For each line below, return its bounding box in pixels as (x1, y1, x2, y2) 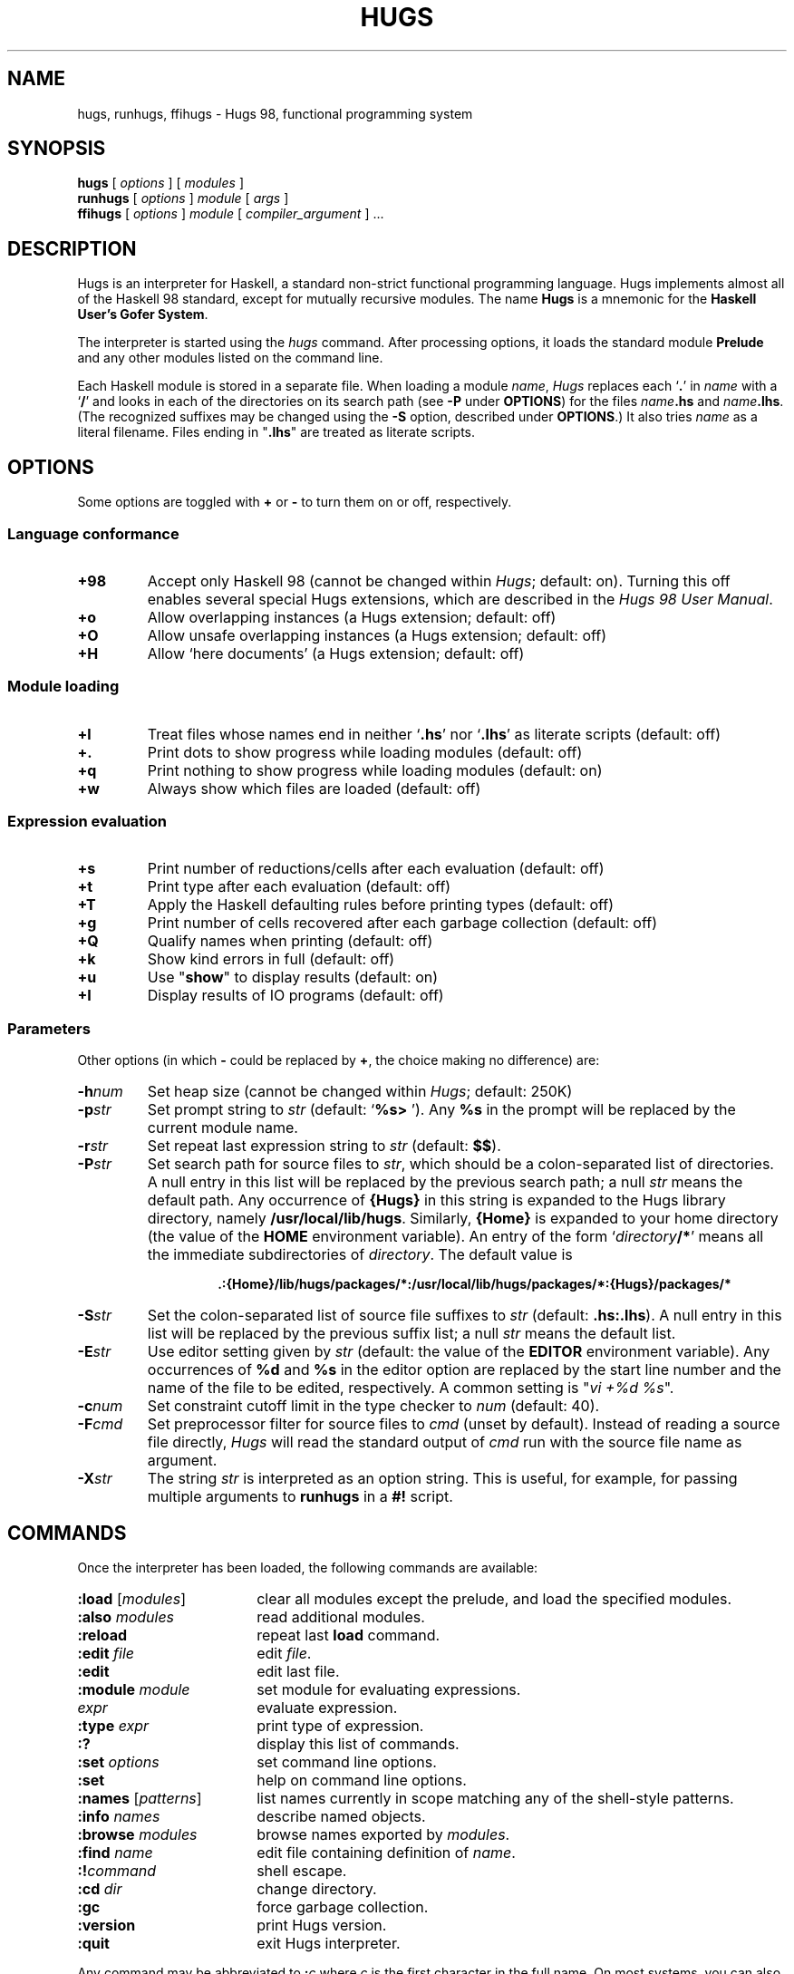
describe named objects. (257, 1806, 426, 1825)
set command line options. (257, 1752, 437, 1771)
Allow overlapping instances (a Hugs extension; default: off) (147, 607, 557, 626)
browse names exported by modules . (257, 1824, 510, 1843)
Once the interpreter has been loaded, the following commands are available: (77, 1559, 538, 1575)
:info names (77, 1806, 160, 1825)
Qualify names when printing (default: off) (147, 932, 433, 951)
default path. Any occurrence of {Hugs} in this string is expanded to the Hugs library (147, 1191, 726, 1210)
